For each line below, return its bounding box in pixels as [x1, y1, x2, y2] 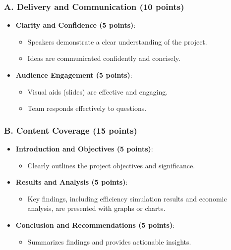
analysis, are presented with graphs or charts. [27, 203, 166, 213]
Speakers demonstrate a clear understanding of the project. [27, 36, 207, 47]
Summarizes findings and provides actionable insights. [27, 236, 191, 247]
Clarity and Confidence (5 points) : [15, 20, 136, 30]
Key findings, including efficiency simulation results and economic [27, 193, 227, 203]
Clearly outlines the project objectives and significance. [27, 160, 195, 170]
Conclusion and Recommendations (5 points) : [15, 219, 175, 230]
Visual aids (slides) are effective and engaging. [27, 86, 168, 97]
